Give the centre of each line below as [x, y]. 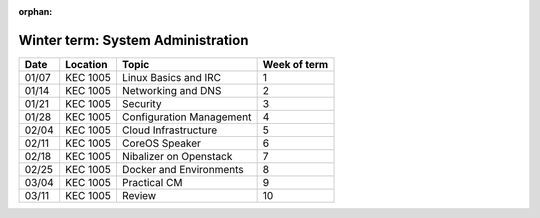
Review [139, 195]
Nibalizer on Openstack [177, 156]
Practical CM [152, 182]
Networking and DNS [171, 90]
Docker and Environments [182, 169]
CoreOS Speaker [161, 143]
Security [141, 103]
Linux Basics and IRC [171, 77]
